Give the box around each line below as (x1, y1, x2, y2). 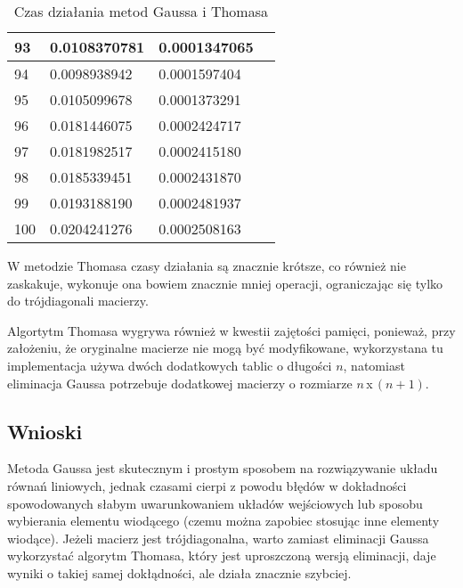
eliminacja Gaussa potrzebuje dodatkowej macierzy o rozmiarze (7, 373, 353, 392)
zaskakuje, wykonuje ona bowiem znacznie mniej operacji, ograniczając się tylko (7, 274, 443, 292)
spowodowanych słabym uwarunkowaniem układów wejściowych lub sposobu (7, 494, 423, 512)
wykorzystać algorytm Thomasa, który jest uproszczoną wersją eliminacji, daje (7, 546, 436, 565)
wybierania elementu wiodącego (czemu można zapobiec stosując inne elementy (7, 511, 440, 530)
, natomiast (343, 355, 405, 374)
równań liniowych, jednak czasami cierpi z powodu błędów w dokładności (7, 476, 407, 494)
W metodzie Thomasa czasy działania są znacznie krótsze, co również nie (7, 257, 406, 274)
